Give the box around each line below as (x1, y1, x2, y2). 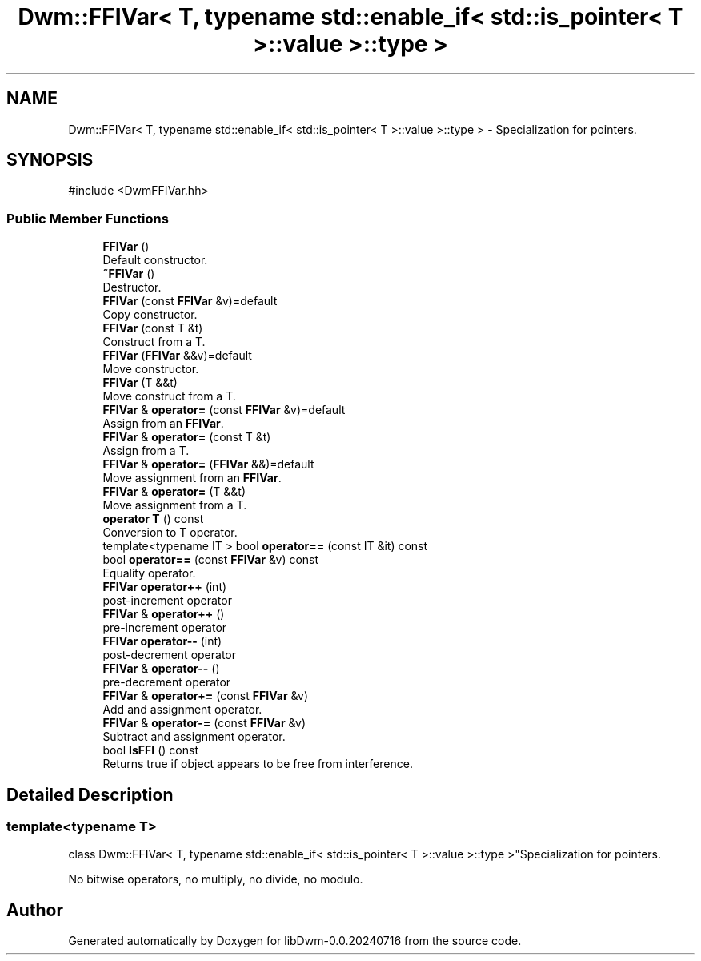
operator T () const (102, 512, 204, 526)
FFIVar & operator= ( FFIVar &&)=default (102, 457, 314, 472)
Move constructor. (102, 362, 199, 376)
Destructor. (102, 280, 162, 295)
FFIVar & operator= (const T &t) (102, 430, 271, 444)
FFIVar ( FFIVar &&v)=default (102, 348, 252, 363)
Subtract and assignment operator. (102, 730, 286, 744)
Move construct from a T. (102, 389, 236, 404)
